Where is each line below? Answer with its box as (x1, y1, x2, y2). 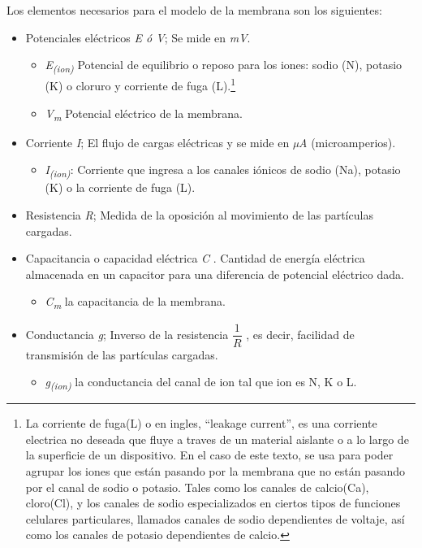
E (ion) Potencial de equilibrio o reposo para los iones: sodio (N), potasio (45, 56, 403, 75)
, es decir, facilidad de (246, 325, 355, 342)
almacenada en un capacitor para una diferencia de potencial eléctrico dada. (25, 265, 404, 282)
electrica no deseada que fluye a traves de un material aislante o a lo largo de (25, 430, 409, 447)
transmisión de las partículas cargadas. (25, 346, 218, 363)
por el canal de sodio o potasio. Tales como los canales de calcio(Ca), (25, 478, 369, 495)
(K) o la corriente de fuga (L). (45, 179, 196, 196)
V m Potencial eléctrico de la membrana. (45, 104, 243, 124)
